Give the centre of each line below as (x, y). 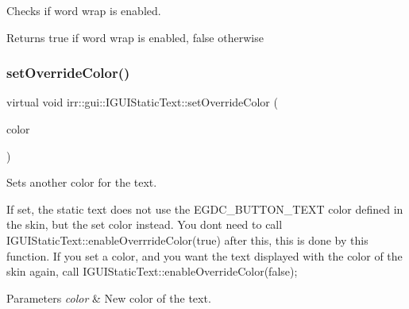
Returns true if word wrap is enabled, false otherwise (135, 37)
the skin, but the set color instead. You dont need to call (145, 224)
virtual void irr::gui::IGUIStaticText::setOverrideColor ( (142, 102)
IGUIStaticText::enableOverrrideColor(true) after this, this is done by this (187, 239)
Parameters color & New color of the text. (109, 297)
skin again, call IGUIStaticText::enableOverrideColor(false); (152, 271)
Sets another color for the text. (82, 182)
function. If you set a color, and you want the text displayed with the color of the (204, 255)
